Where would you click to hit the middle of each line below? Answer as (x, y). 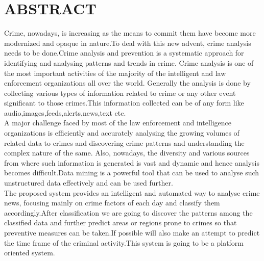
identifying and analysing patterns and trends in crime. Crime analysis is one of (129, 62)
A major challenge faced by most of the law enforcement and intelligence (118, 123)
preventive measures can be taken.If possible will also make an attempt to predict (132, 232)
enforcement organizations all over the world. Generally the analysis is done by (127, 83)
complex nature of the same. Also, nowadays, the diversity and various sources (127, 153)
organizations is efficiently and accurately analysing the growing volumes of (122, 133)
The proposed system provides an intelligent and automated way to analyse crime (132, 192)
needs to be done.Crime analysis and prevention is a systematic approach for (124, 53)
